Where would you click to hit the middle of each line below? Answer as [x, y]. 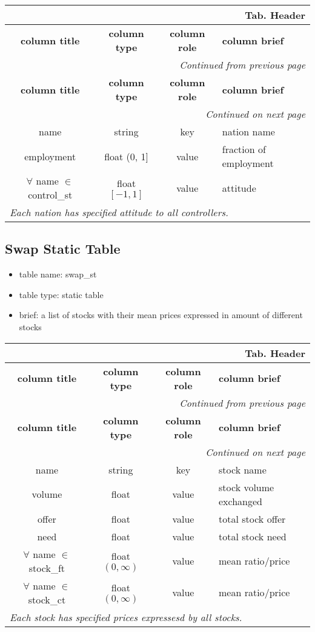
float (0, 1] [127, 156]
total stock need [253, 536]
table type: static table [61, 294]
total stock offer [252, 518]
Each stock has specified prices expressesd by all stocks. [126, 617]
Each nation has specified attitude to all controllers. [119, 212]
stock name [243, 469]
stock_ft [47, 568]
